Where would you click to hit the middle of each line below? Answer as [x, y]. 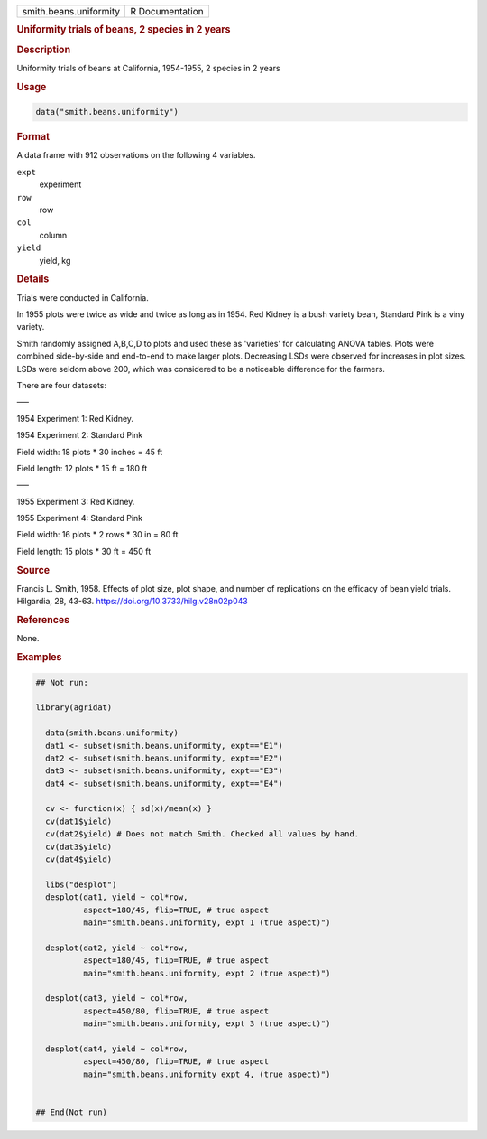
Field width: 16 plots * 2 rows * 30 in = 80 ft [97, 535]
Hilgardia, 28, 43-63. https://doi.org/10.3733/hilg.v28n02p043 [132, 602]
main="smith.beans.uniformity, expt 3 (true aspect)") [207, 1024]
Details [33, 279]
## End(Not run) [72, 1112]
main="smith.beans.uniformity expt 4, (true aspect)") [207, 1074]
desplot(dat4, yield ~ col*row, [117, 1049]
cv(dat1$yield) [79, 821]
